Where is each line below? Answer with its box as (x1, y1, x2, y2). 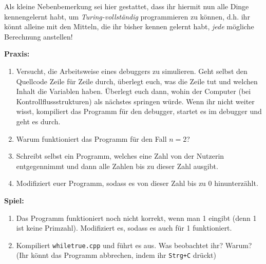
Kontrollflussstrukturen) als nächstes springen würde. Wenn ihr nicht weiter (16, 96, 255, 106)
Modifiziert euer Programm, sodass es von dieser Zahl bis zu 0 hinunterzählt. (16, 178, 258, 188)
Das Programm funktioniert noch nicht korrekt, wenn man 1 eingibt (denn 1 (16, 212, 257, 223)
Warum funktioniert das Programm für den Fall (16, 133, 167, 144)
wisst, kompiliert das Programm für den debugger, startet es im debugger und (16, 106, 262, 117)
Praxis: (4, 48, 30, 59)
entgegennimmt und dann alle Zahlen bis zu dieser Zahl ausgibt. (16, 160, 218, 171)
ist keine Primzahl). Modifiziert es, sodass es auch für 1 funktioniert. (16, 222, 232, 233)
